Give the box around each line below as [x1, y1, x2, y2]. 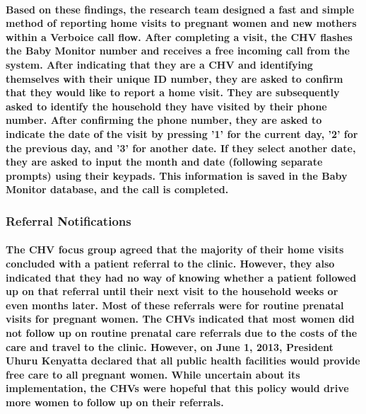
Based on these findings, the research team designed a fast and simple [6, 1, 355, 16]
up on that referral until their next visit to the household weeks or [6, 284, 338, 299]
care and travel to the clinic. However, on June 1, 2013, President [6, 339, 333, 354]
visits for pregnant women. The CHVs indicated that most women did [6, 311, 355, 326]
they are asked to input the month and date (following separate [6, 154, 323, 169]
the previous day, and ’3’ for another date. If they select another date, [6, 140, 356, 155]
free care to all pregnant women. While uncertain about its [6, 367, 300, 381]
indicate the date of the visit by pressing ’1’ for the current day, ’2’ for [6, 126, 358, 141]
